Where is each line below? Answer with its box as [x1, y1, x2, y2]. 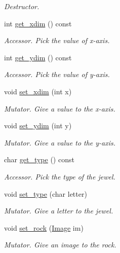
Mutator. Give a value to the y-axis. [4, 137, 116, 148]
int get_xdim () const [4, 18, 72, 28]
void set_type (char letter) [4, 188, 87, 199]
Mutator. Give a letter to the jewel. [4, 205, 113, 216]
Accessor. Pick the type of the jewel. [4, 171, 115, 182]
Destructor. [4, 1, 39, 11]
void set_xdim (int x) [4, 86, 72, 96]
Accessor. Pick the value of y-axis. [4, 69, 110, 80]
